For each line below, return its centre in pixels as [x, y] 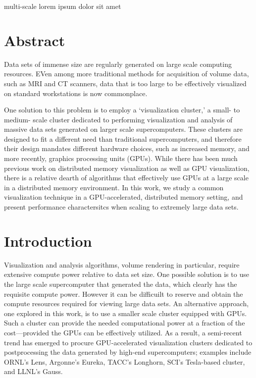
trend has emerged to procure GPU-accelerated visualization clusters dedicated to [128, 342]
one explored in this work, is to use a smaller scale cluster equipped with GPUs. [126, 313]
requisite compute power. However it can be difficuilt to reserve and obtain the [124, 294]
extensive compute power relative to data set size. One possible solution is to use [127, 274]
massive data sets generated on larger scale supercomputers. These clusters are [124, 129]
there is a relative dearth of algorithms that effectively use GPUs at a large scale [126, 178]
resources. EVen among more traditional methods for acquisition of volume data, [127, 74]
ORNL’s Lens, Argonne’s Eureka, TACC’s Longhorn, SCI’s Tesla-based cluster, [125, 361]
